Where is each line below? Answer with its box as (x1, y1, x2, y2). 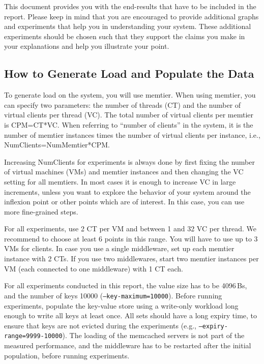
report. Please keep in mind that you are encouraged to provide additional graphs (4, 11, 259, 21)
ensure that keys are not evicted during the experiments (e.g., (4, 320, 196, 330)
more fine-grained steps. (4, 206, 78, 217)
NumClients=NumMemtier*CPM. (4, 139, 110, 150)
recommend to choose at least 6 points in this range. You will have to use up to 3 (4, 233, 258, 244)
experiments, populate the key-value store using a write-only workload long (4, 300, 239, 311)
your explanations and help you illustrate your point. (4, 41, 169, 51)
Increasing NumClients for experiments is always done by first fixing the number (4, 156, 255, 167)
